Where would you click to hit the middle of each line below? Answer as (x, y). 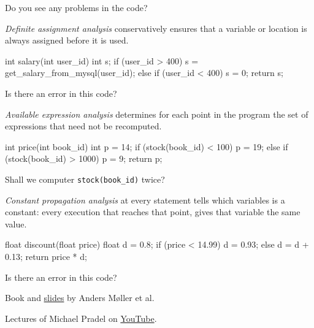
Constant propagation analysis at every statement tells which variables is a (145, 200)
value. (16, 223)
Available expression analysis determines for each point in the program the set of (157, 114)
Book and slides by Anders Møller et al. (80, 298)
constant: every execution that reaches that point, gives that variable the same (153, 212)
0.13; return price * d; (46, 256)
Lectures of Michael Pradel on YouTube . (81, 318)
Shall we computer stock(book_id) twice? (85, 179)
